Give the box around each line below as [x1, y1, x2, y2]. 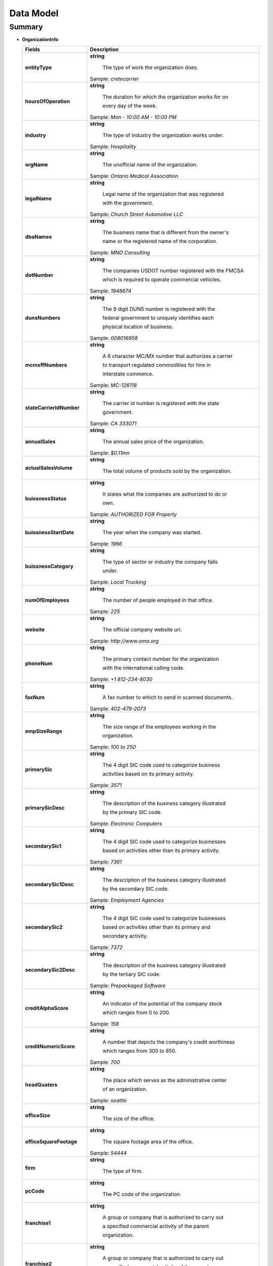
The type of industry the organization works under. [102, 132, 224, 139]
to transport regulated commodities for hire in [102, 361, 211, 368]
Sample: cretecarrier [89, 75, 139, 82]
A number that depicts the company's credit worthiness [102, 1038, 235, 1045]
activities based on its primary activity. [102, 770, 194, 777]
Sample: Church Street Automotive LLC [89, 211, 183, 218]
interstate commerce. [102, 370, 154, 377]
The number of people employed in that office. [102, 597, 213, 604]
